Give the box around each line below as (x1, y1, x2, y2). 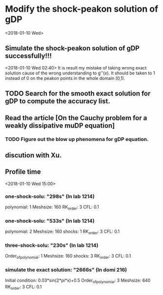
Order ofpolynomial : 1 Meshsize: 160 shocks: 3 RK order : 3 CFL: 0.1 (5, 253, 131, 260)
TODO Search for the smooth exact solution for (5, 90, 151, 98)
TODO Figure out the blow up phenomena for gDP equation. (5, 136, 149, 143)
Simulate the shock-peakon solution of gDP (5, 44, 140, 52)
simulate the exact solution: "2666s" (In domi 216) (5, 266, 127, 273)
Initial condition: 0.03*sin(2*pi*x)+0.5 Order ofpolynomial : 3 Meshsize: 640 (5, 277, 151, 285)
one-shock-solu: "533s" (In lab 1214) (5, 217, 95, 224)
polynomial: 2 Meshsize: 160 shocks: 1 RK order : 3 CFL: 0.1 (5, 228, 120, 235)
